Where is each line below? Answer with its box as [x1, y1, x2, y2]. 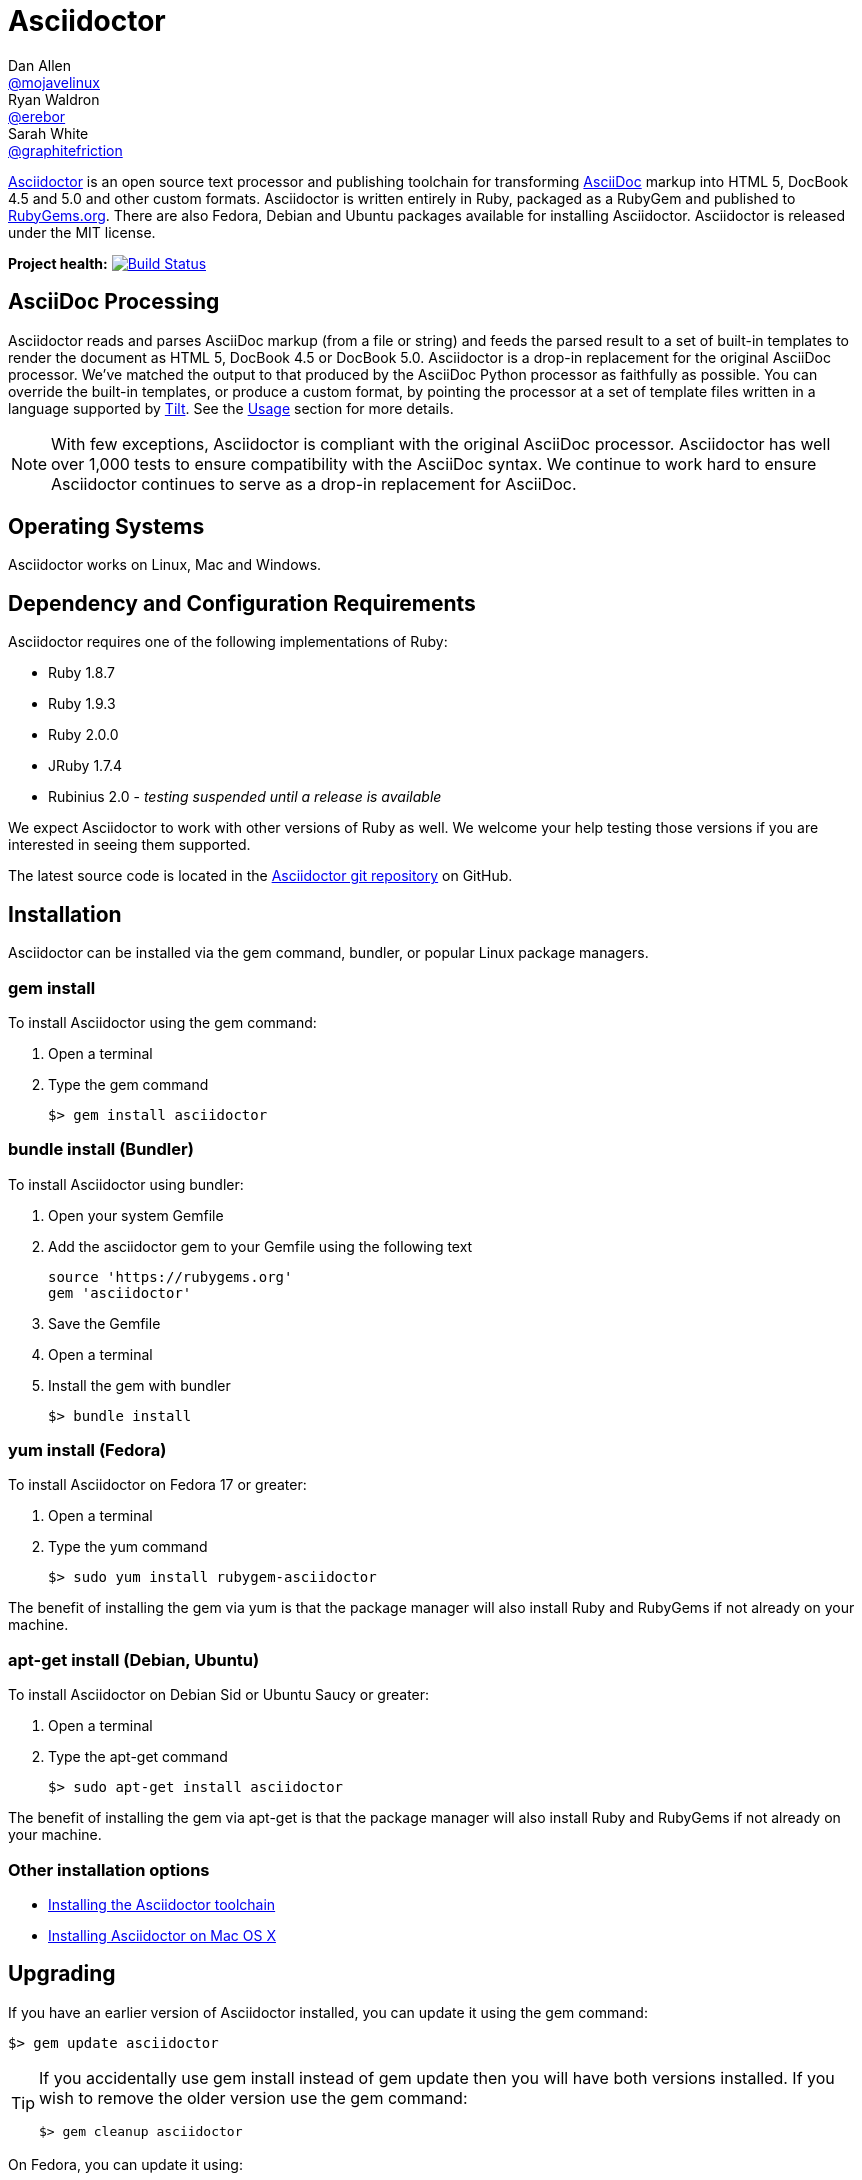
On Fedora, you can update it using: [8, 2155, 243, 2173]
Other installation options [8, 1859, 210, 1880]
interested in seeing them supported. [8, 836, 251, 854]
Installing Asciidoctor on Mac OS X [48, 1926, 276, 1944]
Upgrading [8, 1961, 116, 1987]
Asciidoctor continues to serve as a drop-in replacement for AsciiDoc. [51, 473, 577, 494]
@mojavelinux [8, 73, 100, 91]
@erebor [8, 107, 66, 125]
